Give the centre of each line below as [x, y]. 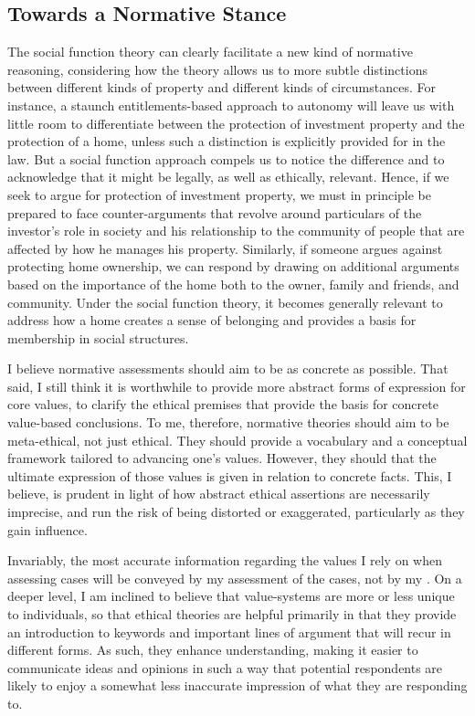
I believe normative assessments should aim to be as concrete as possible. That [228, 369]
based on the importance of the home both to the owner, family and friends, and [233, 284]
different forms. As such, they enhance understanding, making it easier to [213, 650]
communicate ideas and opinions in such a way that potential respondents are [225, 667]
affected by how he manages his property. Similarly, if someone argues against [225, 248]
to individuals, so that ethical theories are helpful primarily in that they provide [232, 614]
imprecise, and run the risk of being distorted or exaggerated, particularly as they [236, 512]
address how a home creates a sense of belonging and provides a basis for [212, 320]
